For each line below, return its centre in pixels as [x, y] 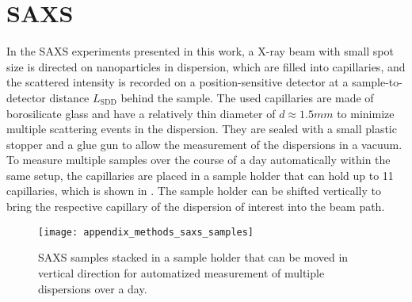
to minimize [366, 113]
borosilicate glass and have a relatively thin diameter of [141, 113]
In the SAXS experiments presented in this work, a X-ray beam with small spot [200, 51]
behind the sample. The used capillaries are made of [247, 97]
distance [69, 97]
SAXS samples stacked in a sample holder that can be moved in [193, 257]
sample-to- [377, 82]
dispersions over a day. [93, 288]
